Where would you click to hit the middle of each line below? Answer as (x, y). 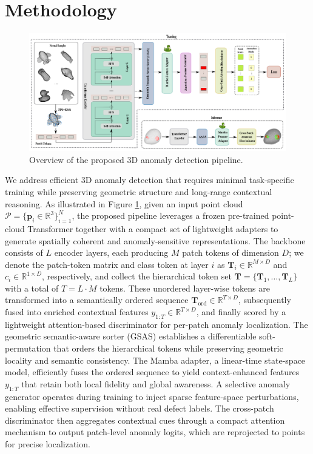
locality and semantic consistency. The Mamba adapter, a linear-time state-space (155, 360)
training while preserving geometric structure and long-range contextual (139, 191)
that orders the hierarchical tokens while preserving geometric (168, 348)
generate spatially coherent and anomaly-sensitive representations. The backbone (155, 240)
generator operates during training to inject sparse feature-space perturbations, (152, 396)
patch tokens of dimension (231, 252)
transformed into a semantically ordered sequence (97, 300)
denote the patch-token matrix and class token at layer (107, 264)
